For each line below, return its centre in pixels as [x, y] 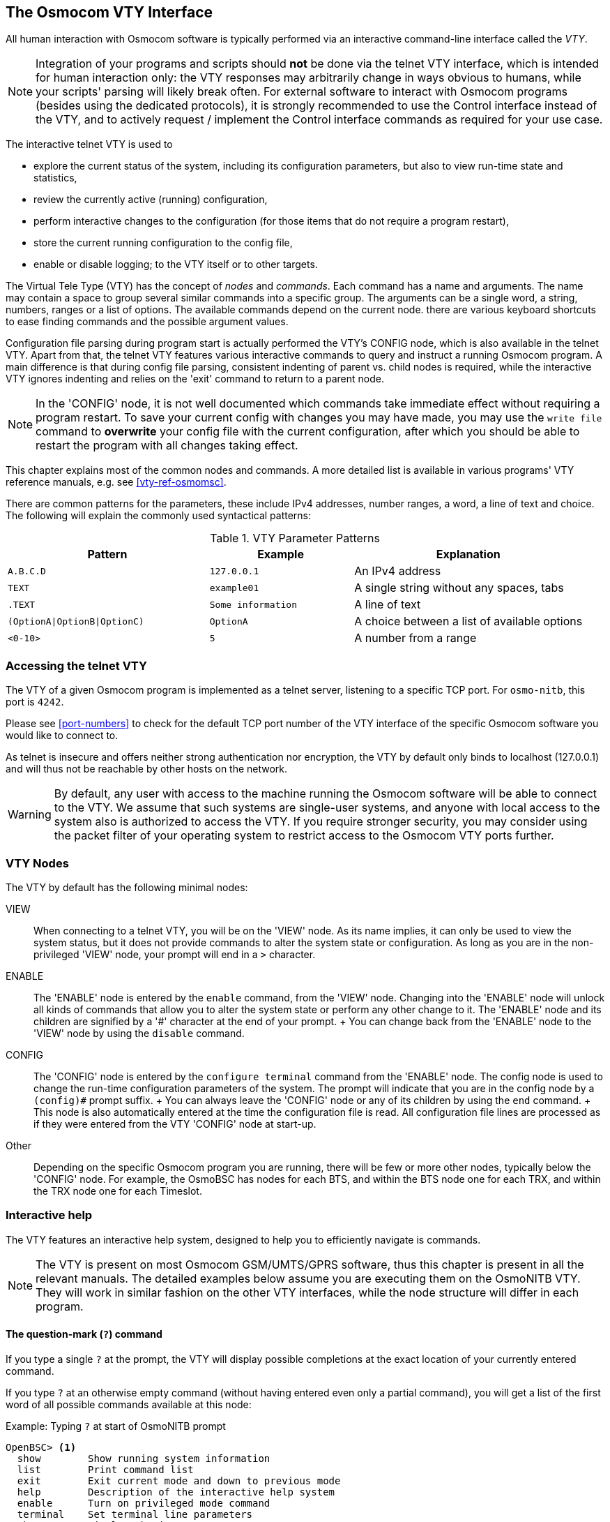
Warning [30, 815]
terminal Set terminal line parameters [135, 1514]
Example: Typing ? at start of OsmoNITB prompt [116, 1426]
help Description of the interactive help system [176, 1492]
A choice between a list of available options [468, 621]
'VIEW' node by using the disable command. [139, 1033]
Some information [253, 604]
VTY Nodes [37, 863]
